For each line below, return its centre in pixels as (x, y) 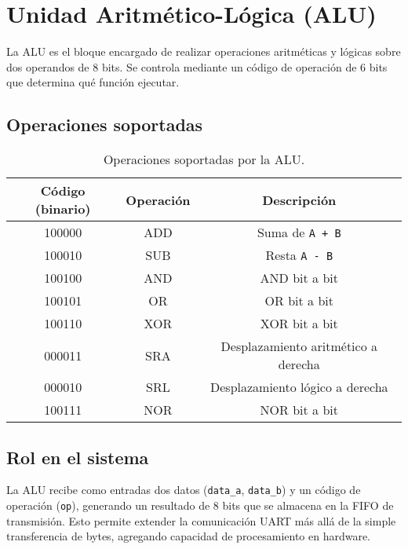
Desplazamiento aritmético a (299, 346)
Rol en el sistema (78, 457)
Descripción (299, 199)
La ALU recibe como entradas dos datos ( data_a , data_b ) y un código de (184, 490)
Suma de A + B (299, 232)
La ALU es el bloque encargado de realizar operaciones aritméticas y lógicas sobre (204, 51)
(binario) (63, 209)
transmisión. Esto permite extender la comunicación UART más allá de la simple (201, 520)
